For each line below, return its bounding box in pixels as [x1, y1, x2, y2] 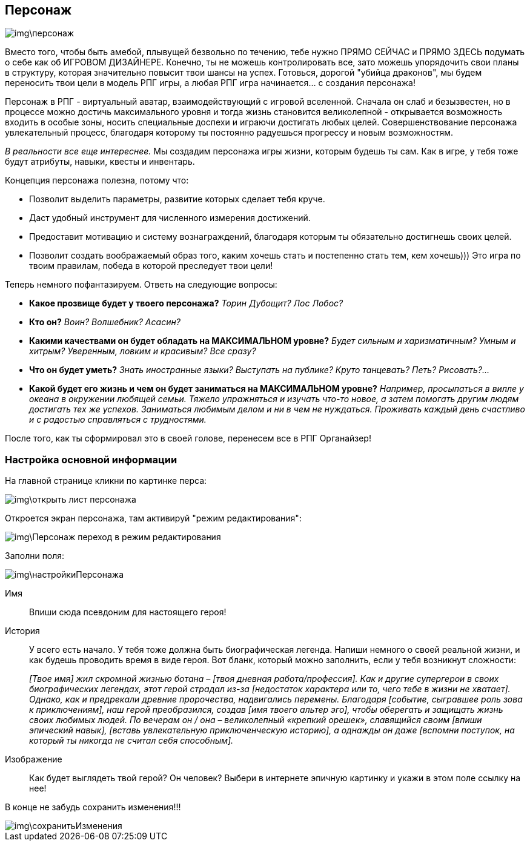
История [5, 626, 40, 636]
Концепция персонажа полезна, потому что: [5, 175, 189, 186]
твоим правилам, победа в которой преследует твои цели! [29, 260, 273, 271]
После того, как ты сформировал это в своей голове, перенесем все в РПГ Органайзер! [5, 433, 371, 444]
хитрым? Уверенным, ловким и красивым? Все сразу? [29, 346, 256, 357]
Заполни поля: [5, 550, 65, 561]
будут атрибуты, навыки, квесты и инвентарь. [5, 156, 195, 167]
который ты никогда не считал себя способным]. [29, 735, 234, 746]
